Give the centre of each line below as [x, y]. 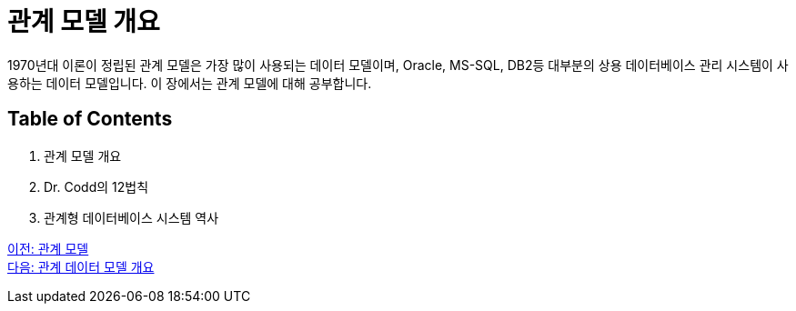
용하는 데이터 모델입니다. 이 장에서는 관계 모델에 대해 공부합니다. [190, 83]
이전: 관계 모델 [48, 248]
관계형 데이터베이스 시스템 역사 [131, 217]
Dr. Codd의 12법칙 [96, 186]
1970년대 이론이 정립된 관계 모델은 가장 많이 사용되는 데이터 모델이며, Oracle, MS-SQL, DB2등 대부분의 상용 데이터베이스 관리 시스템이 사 [398, 65]
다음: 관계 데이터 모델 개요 [81, 266]
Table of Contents [90, 119]
